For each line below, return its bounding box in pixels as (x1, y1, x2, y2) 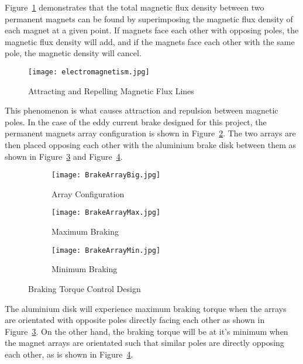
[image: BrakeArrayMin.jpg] (51, 246, 161, 255)
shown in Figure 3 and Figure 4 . (5, 150, 123, 162)
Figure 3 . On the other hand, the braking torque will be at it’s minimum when (5, 325, 288, 337)
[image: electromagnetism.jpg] (28, 67, 150, 76)
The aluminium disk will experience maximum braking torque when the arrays (5, 302, 287, 314)
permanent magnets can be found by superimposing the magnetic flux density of (5, 12, 293, 25)
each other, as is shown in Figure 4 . (5, 348, 133, 360)
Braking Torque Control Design (28, 282, 141, 294)
